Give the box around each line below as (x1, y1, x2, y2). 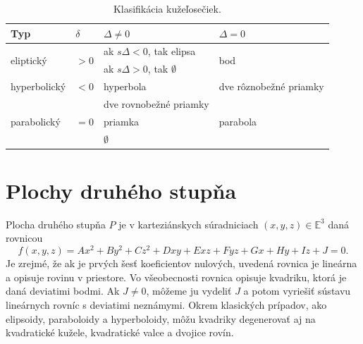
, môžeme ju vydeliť (146, 283, 232, 298)
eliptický (11, 52, 47, 67)
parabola (219, 113, 257, 128)
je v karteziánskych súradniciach (118, 216, 259, 231)
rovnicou (6, 231, 43, 245)
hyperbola (103, 79, 147, 94)
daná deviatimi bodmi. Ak (6, 283, 120, 298)
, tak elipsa (147, 44, 196, 59)
